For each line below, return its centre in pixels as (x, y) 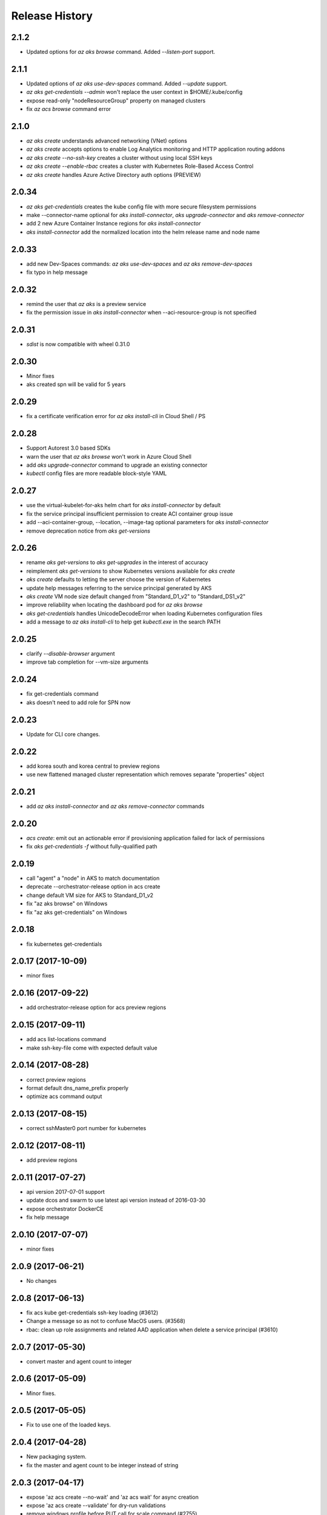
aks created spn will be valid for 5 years (76, 384)
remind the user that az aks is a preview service (86, 304)
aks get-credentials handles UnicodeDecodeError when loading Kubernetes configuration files (144, 613)
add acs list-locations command (66, 1039)
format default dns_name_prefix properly (78, 1088)
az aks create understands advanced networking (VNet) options (107, 141)
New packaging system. (57, 1457)
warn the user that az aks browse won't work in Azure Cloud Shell (109, 456)
